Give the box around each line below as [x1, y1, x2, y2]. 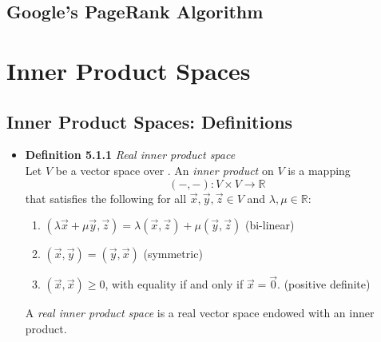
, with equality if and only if [105, 276, 244, 292]
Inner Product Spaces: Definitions [6, 109, 293, 133]
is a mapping [288, 161, 351, 178]
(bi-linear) [244, 217, 295, 233]
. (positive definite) [277, 276, 371, 292]
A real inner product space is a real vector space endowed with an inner [25, 304, 375, 321]
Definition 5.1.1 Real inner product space [25, 146, 236, 163]
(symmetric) [143, 245, 203, 262]
